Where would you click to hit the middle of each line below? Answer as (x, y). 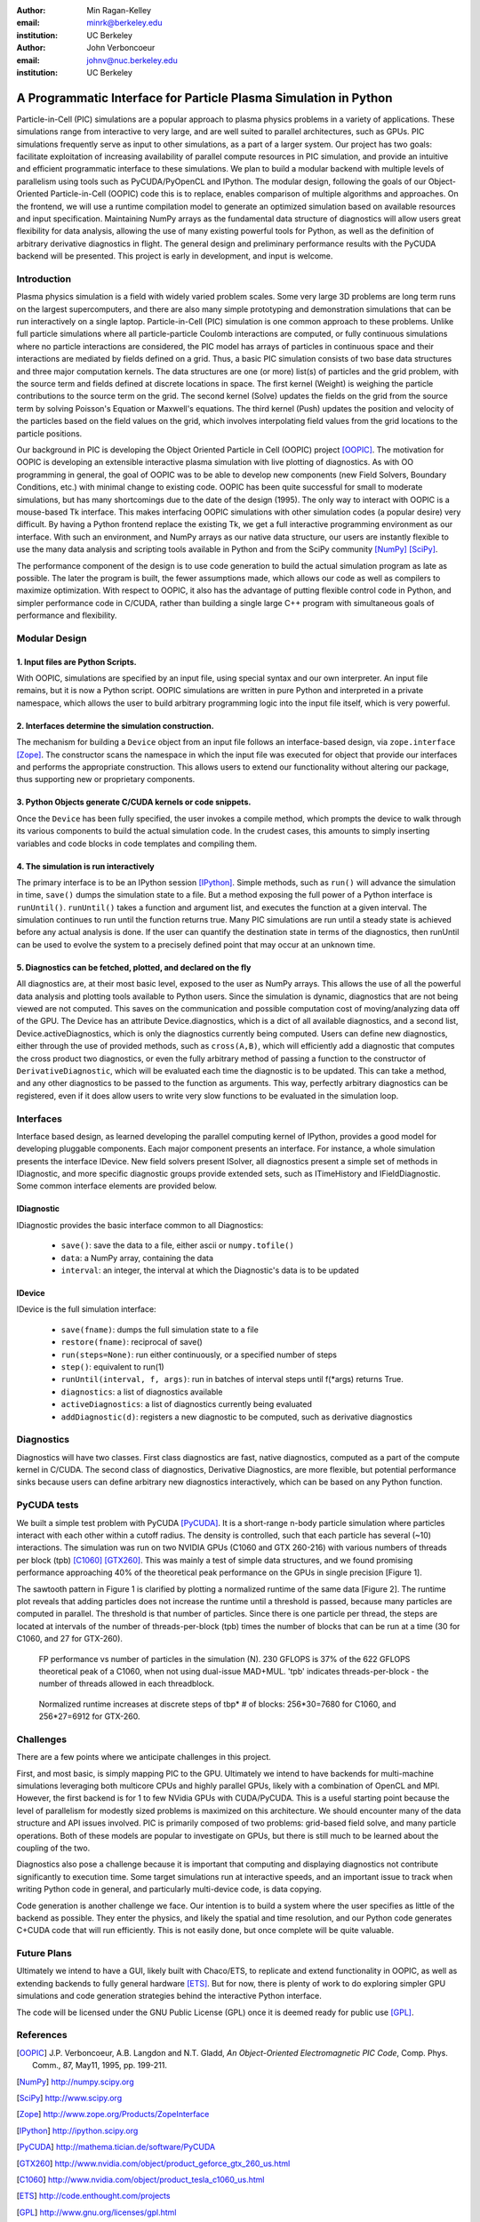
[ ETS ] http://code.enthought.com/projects (93, 2196)
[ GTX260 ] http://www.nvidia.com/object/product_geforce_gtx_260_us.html (153, 2163)
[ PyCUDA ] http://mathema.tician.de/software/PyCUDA (116, 2147)
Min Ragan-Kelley (119, 10)
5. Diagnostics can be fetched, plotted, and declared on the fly (134, 967)
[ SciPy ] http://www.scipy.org (69, 2098)
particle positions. (49, 433)
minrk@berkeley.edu (124, 23)
